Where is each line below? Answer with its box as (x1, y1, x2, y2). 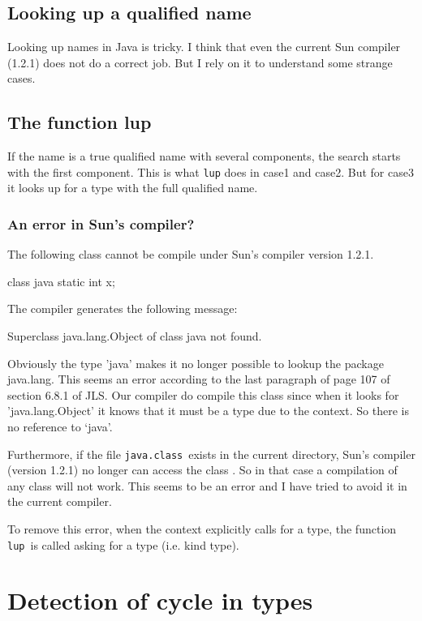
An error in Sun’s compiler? (7, 213, 195, 233)
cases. (7, 70, 36, 87)
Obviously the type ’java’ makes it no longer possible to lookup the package (7, 354, 384, 371)
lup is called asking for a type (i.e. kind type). (7, 536, 239, 553)
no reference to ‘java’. (7, 418, 113, 435)
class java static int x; (7, 272, 115, 289)
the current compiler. (7, 493, 112, 510)
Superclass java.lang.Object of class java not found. (7, 328, 262, 345)
